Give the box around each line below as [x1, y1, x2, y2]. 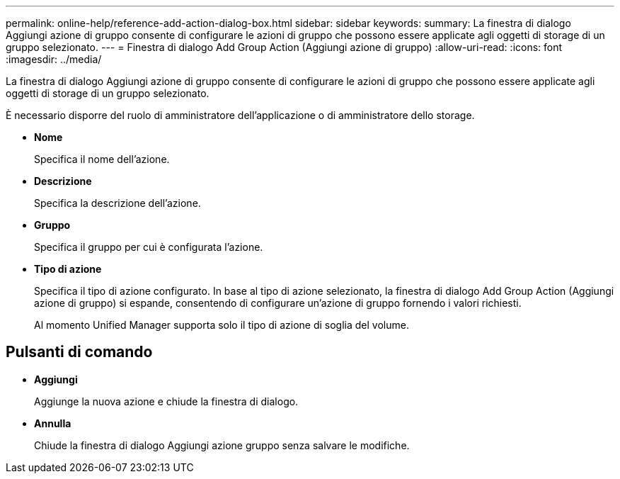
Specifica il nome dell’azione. [34, 153, 170, 165]
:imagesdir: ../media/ [6, 53, 102, 65]
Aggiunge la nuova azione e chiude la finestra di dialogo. [34, 395, 299, 407]
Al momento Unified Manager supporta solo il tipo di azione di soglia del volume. [34, 319, 409, 331]
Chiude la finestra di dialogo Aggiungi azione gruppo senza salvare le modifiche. [34, 439, 410, 451]
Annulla [34, 417, 71, 429]
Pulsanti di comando [6, 343, 153, 361]
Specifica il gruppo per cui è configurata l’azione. [34, 241, 263, 253]
